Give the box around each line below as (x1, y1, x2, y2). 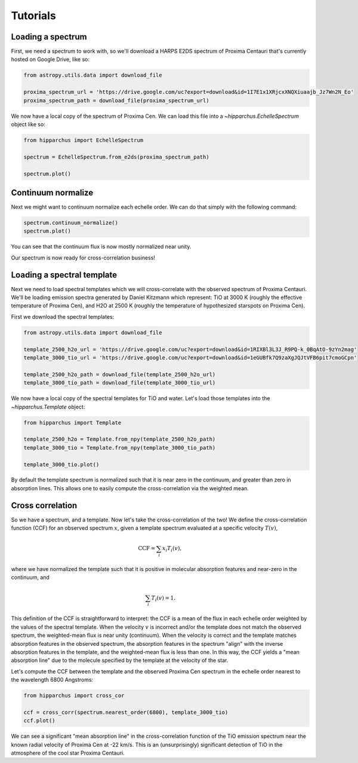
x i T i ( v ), (162, 545, 182, 553)
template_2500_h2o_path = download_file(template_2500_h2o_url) (23, 371, 216, 378)
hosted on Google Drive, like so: (11, 56, 89, 63)
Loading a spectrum (11, 32, 87, 42)
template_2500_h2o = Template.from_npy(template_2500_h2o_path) (23, 436, 216, 442)
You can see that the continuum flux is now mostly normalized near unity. (11, 243, 192, 251)
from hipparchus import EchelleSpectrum (23, 136, 143, 144)
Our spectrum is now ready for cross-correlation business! (11, 254, 155, 261)
